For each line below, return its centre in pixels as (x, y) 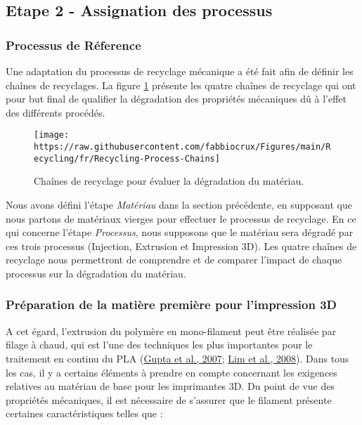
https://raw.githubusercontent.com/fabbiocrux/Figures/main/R (182, 147)
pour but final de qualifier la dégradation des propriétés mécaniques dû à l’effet (176, 99)
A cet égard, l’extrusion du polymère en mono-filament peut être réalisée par (171, 331)
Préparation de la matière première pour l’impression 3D (172, 305)
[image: (52, 135)
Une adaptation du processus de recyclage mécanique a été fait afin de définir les (180, 71)
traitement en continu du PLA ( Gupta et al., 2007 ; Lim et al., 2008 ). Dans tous (177, 358)
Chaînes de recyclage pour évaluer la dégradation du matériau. (169, 181)
